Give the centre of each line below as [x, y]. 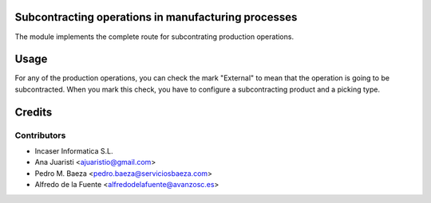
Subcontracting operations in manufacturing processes [156, 17]
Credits [34, 112]
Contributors [40, 135]
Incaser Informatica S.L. [74, 150]
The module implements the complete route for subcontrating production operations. [154, 37]
